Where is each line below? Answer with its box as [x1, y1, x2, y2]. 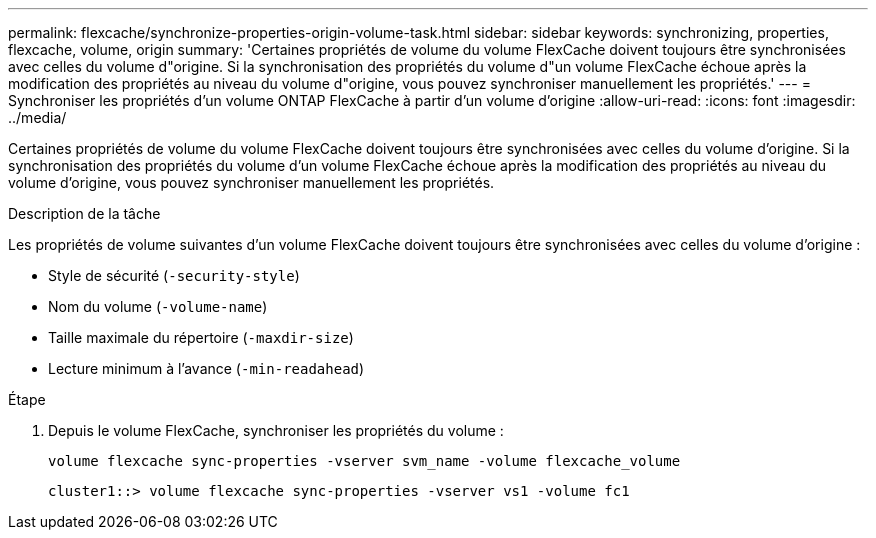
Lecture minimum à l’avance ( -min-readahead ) [48, 360, 365, 377]
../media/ [8, 109, 67, 126]
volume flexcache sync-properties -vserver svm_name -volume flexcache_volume [48, 453, 681, 469]
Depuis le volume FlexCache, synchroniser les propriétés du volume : [48, 422, 504, 439]
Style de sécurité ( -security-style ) [48, 267, 300, 284]
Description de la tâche [8, 205, 161, 222]
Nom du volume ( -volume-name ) [48, 298, 268, 315]
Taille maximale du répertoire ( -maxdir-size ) [48, 329, 354, 346]
